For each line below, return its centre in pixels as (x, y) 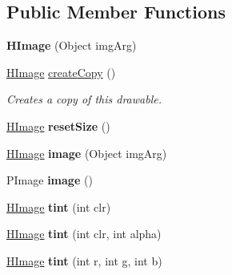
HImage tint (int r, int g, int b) (84, 260)
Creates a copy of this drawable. (84, 99)
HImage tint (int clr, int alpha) (84, 234)
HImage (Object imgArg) (72, 45)
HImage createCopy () (61, 72)
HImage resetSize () (58, 125)
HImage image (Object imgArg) (87, 153)
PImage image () (50, 180)
